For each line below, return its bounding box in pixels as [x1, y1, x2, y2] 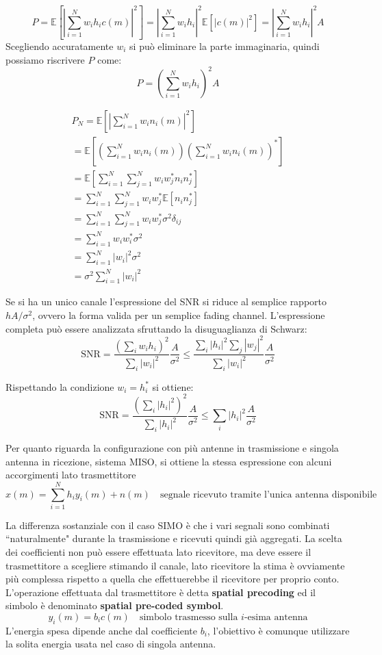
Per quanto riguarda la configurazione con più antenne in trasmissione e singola [5, 440, 339, 454]
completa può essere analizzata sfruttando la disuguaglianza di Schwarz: [5, 321, 307, 335]
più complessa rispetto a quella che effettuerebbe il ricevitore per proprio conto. [5, 571, 340, 586]
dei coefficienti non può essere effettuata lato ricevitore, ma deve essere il [5, 545, 311, 559]
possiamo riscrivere [5, 52, 85, 66]
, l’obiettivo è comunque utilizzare [207, 623, 350, 637]
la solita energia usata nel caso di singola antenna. [5, 637, 216, 651]
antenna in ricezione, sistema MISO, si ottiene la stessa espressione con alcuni [5, 454, 332, 468]
